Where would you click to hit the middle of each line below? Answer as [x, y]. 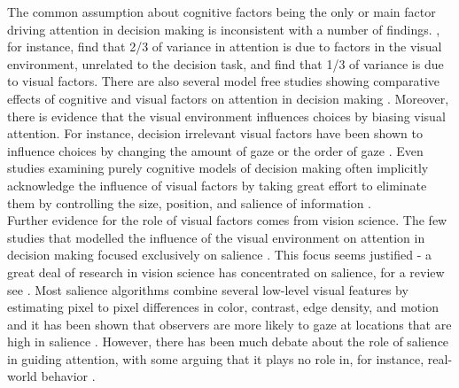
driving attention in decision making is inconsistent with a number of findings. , [224, 29]
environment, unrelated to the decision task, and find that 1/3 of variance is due [226, 63]
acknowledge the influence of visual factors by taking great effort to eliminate [217, 185]
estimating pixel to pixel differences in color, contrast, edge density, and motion [223, 307]
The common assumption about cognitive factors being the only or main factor [222, 12]
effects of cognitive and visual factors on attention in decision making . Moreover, [228, 98]
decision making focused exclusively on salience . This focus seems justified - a [219, 255]
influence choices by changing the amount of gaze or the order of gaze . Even [215, 150]
